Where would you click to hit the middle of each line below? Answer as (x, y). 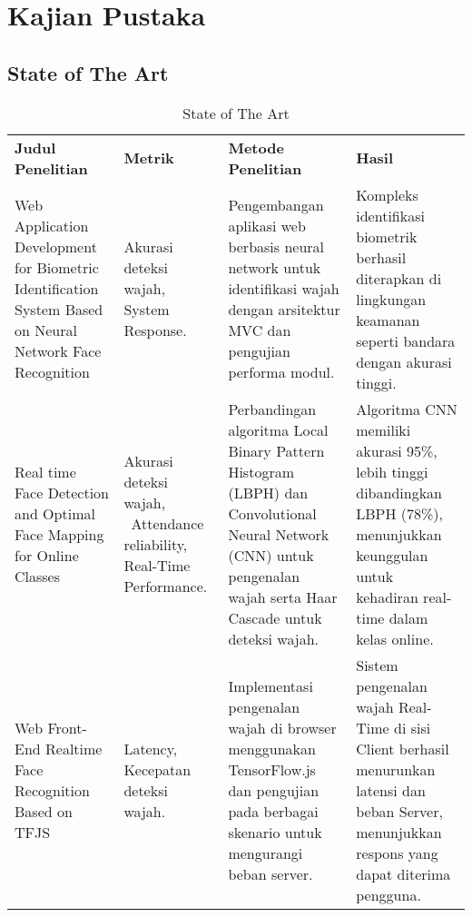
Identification (57, 289)
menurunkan (396, 769)
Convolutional (272, 513)
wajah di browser (282, 727)
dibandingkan (399, 492)
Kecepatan (157, 769)
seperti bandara (406, 340)
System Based (59, 310)
